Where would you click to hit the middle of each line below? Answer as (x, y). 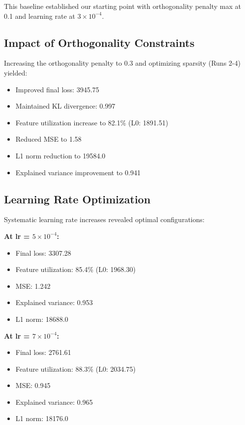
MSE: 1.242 (33, 286)
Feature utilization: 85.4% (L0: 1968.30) (76, 269)
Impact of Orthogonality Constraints (99, 42)
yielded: (16, 72)
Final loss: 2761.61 (43, 352)
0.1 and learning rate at (40, 16)
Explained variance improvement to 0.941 (78, 172)
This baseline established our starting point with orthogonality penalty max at (122, 6)
